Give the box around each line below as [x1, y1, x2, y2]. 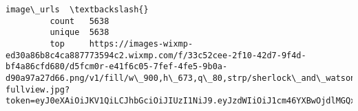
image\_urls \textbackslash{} [6, 5, 149, 14]
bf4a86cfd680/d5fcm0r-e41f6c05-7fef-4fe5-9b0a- [6, 62, 228, 72]
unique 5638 [50, 27, 109, 38]
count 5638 [50, 16, 109, 26]
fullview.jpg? [6, 84, 70, 95]
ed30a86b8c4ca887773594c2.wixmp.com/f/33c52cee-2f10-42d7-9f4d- [6, 50, 306, 60]
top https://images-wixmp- [50, 38, 193, 49]
